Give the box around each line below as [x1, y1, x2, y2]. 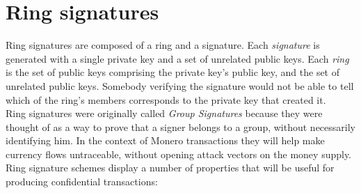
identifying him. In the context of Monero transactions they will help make [6, 133, 325, 148]
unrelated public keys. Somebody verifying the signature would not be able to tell [6, 78, 354, 93]
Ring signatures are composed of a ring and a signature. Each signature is [6, 38, 320, 52]
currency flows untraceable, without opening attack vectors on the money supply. [6, 146, 352, 161]
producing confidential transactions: [6, 174, 158, 189]
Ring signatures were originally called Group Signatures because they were [6, 106, 323, 121]
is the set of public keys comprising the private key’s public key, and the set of [6, 65, 340, 79]
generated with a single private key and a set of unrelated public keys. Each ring [6, 51, 349, 65]
